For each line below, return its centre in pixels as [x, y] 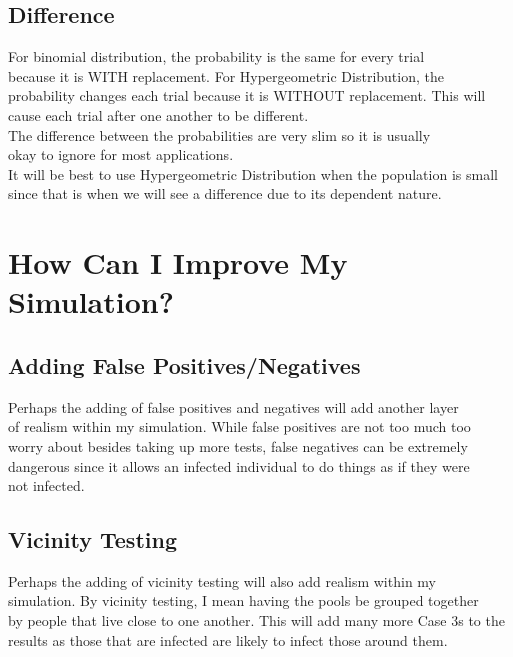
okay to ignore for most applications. [121, 154]
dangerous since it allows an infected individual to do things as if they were [239, 465]
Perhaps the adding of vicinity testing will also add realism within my [222, 580]
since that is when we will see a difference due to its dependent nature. [225, 193]
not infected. [46, 485]
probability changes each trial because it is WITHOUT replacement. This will [247, 95]
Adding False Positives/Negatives [184, 364]
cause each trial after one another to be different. [158, 114]
